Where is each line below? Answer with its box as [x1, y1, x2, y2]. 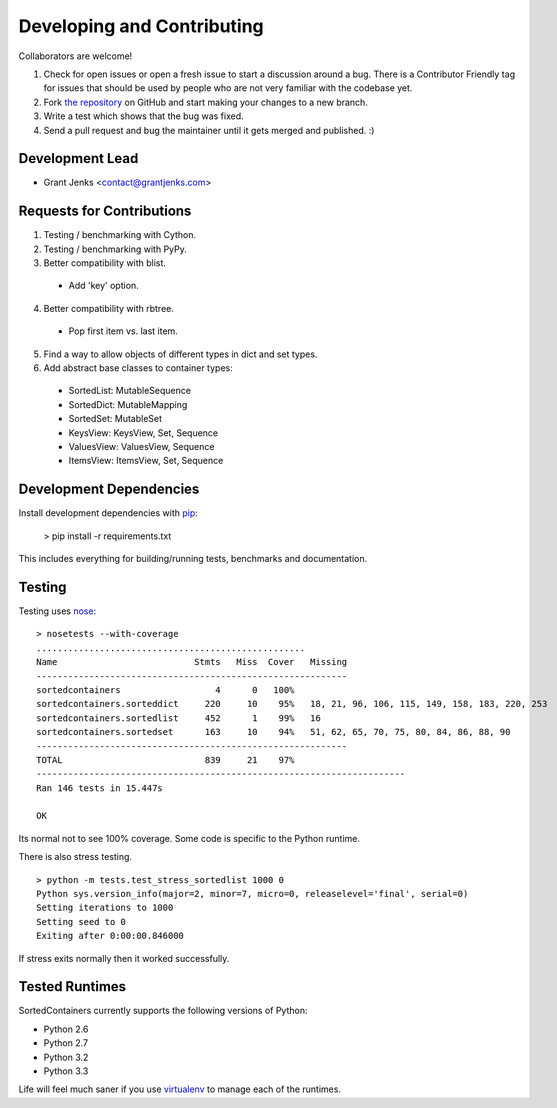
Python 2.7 [43, 1037, 89, 1049]
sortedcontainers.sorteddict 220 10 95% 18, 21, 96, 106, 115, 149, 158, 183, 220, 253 [36, 698, 548, 710]
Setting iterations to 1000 [36, 902, 174, 914]
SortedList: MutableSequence [68, 385, 192, 397]
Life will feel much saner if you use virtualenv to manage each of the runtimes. [18, 1083, 342, 1095]
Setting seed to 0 [36, 916, 127, 927]
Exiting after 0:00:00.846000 [36, 930, 185, 942]
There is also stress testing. [18, 851, 133, 863]
